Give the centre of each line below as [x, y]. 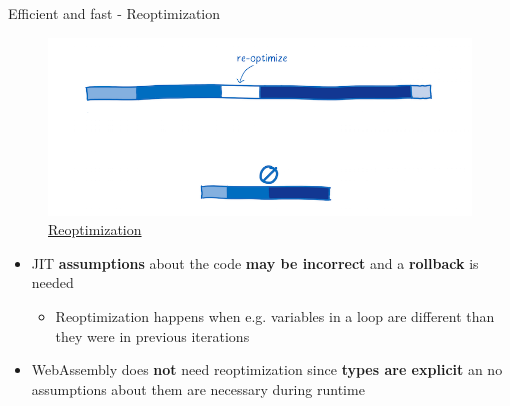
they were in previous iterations [152, 335]
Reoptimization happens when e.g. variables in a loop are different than [275, 316]
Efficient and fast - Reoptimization [114, 13]
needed [52, 282]
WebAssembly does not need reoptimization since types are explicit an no [267, 369]
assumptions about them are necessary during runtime [198, 388]
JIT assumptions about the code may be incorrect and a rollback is [255, 262]
